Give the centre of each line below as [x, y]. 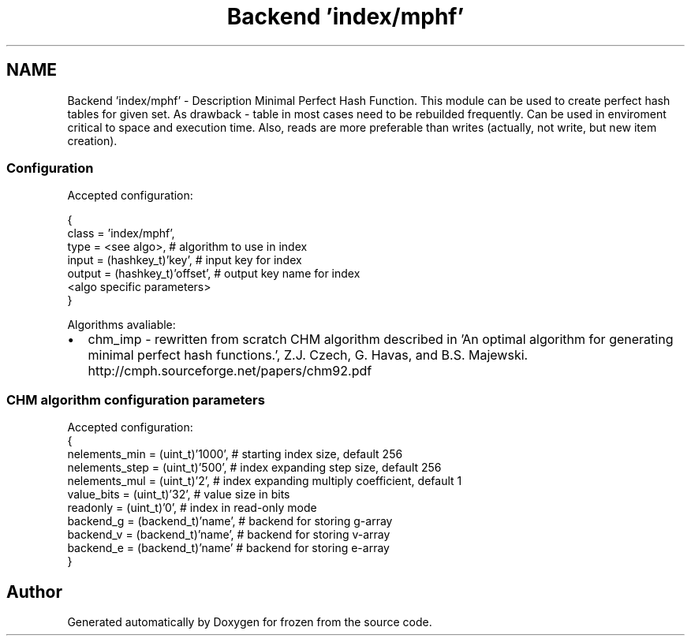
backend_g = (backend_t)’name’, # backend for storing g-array [230, 521]
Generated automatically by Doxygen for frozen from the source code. [250, 621]
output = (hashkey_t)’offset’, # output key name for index [214, 274]
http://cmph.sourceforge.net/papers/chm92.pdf [230, 371]
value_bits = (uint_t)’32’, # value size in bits [179, 495]
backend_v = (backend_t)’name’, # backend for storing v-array [229, 535]
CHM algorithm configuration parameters [136, 399]
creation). [92, 140]
